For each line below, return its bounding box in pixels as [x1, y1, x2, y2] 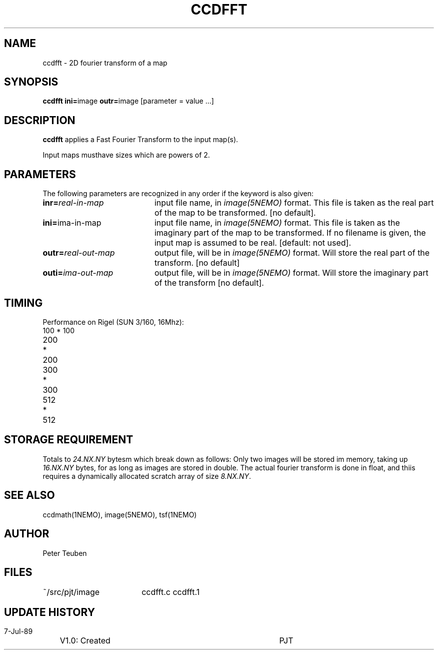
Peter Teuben [42, 548, 87, 557]
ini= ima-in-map [42, 218, 101, 228]
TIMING [4, 296, 43, 309]
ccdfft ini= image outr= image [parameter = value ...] [42, 97, 214, 106]
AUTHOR [4, 527, 49, 540]
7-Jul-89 [4, 627, 33, 636]
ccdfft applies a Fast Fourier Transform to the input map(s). [42, 135, 238, 144]
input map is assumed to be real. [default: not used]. [154, 238, 351, 248]
